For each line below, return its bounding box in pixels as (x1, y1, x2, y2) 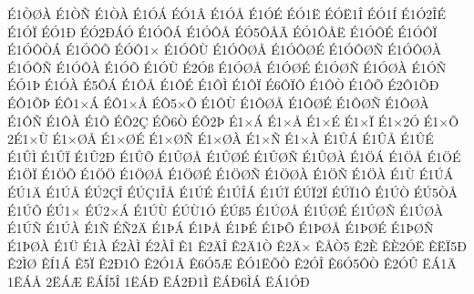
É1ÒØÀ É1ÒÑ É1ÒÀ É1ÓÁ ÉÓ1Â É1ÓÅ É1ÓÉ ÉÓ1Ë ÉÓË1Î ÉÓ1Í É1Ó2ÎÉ (7, 5, 446, 23)
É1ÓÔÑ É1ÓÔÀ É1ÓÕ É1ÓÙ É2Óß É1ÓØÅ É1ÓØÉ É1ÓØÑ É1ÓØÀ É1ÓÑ (7, 57, 447, 76)
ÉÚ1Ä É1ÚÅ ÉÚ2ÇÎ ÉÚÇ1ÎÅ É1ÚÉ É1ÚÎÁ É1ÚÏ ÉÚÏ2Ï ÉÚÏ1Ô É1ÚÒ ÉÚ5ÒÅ (7, 182, 458, 201)
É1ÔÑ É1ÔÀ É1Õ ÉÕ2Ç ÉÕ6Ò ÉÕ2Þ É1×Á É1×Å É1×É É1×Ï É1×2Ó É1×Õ (7, 111, 459, 130)
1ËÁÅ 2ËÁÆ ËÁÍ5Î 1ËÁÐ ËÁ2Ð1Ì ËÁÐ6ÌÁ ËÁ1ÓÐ (7, 271, 310, 290)
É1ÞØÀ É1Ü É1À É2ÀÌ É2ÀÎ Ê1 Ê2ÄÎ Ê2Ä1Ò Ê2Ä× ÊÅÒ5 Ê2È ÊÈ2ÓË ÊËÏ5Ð (7, 236, 467, 255)
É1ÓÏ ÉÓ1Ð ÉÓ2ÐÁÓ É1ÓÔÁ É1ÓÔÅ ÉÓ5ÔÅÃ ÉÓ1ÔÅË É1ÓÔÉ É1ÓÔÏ (7, 22, 438, 41)
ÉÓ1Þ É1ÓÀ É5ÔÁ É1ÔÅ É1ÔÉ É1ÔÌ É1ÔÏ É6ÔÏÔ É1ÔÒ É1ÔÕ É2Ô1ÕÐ (7, 76, 439, 95)
